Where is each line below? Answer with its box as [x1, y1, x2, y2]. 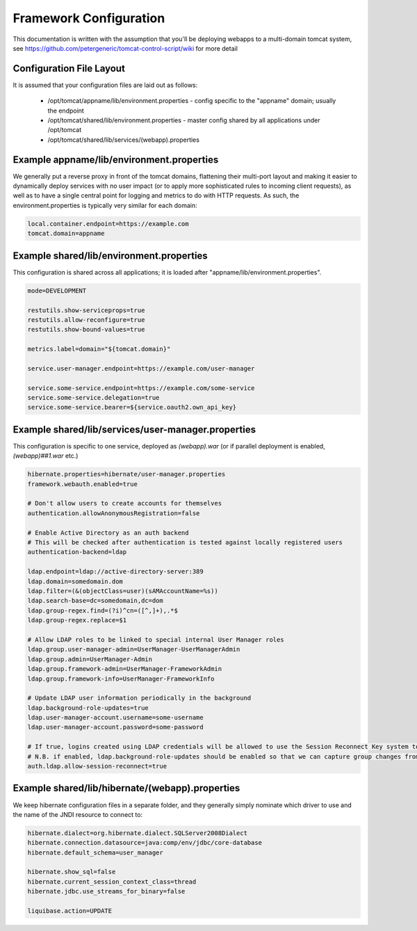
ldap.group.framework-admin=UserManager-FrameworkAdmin [27, 665, 222, 673]
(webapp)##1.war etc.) [13, 452, 79, 460]
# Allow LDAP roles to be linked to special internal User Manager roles [27, 635, 284, 643]
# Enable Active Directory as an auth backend [27, 528, 189, 537]
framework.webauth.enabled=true [27, 480, 138, 488]
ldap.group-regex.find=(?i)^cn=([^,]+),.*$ [27, 606, 179, 615]
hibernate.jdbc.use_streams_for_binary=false [27, 887, 186, 896]
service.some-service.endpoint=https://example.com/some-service [27, 384, 255, 392]
